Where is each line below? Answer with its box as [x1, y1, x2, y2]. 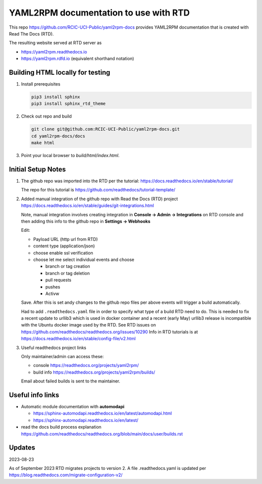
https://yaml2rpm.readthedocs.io [21, 49, 87, 54]
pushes [45, 284, 61, 290]
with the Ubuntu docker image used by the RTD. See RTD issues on [21, 322, 156, 328]
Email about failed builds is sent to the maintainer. [21, 378, 121, 384]
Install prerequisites [21, 81, 61, 87]
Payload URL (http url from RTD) [33, 236, 98, 242]
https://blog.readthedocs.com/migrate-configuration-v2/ [9, 472, 123, 478]
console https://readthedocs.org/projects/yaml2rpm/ [33, 363, 139, 368]
